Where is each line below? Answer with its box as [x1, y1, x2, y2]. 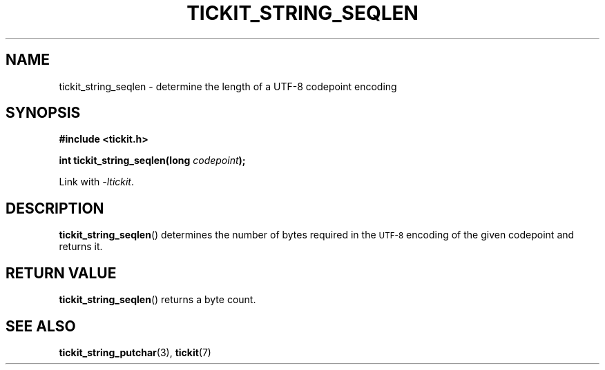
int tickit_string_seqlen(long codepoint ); [59, 154, 246, 167]
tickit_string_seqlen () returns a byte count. [59, 294, 256, 306]
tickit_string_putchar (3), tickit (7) [59, 346, 211, 358]
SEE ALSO [6, 317, 76, 335]
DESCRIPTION [6, 199, 104, 217]
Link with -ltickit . [59, 176, 135, 188]
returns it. [59, 240, 103, 253]
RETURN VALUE [6, 264, 117, 282]
